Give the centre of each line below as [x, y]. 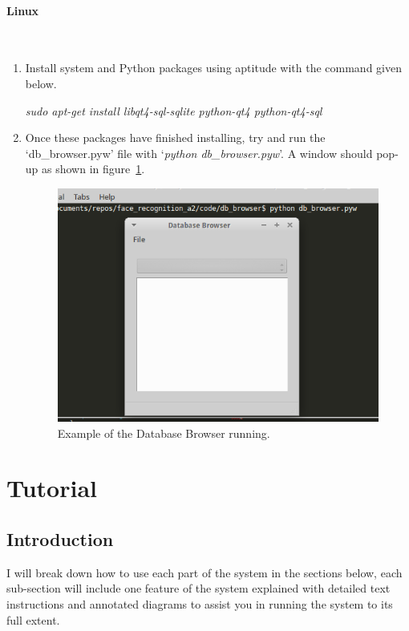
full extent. [33, 619]
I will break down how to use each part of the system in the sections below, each [204, 572]
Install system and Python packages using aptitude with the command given [213, 68]
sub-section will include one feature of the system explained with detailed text [198, 588]
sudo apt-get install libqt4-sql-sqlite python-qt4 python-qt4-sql [174, 110]
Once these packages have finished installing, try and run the [175, 138]
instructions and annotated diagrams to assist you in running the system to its [200, 604]
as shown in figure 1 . [93, 169]
